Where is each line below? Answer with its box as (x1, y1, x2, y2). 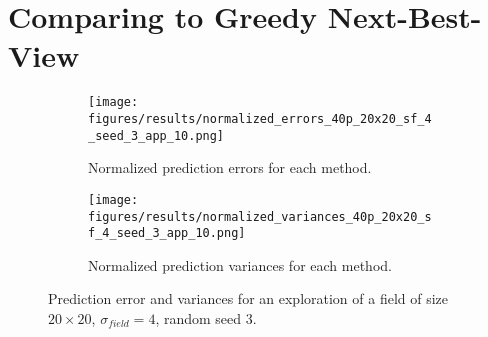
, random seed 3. (155, 308, 257, 329)
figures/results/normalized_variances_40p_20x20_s (88, 209, 432, 224)
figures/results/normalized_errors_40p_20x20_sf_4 (88, 111, 432, 126)
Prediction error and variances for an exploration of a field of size (48, 288, 449, 309)
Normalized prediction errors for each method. (88, 157, 372, 178)
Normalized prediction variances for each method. (88, 254, 392, 275)
